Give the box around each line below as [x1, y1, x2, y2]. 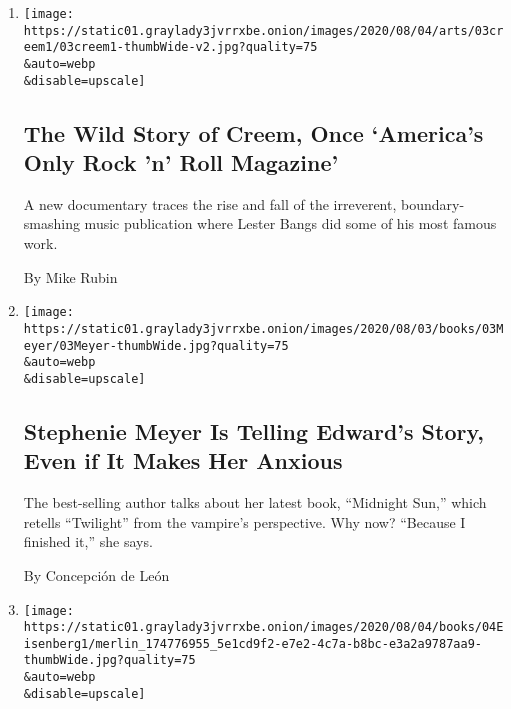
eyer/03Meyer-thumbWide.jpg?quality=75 [23, 338, 289, 353]
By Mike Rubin [23, 266, 118, 287]
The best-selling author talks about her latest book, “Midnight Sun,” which [23, 492, 487, 513]
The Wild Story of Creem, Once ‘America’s [23, 117, 484, 148]
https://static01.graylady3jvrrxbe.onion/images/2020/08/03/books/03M [23, 321, 504, 336]
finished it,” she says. [23, 531, 153, 552]
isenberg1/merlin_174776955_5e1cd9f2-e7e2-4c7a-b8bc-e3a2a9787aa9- [23, 636, 482, 651]
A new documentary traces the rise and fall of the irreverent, [23, 193, 397, 214]
